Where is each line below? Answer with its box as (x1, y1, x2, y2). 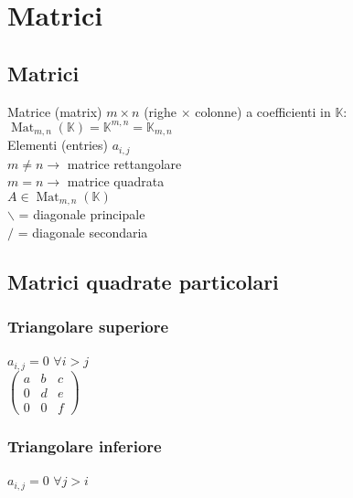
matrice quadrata (67, 172, 165, 191)
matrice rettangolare (67, 154, 182, 173)
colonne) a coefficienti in (195, 101, 331, 121)
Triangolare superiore (7, 315, 169, 338)
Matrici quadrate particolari (7, 267, 279, 295)
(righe (144, 101, 176, 121)
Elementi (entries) (7, 135, 108, 154)
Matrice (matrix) (7, 101, 102, 121)
